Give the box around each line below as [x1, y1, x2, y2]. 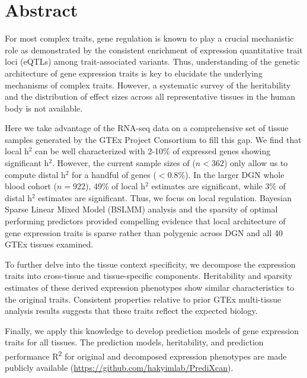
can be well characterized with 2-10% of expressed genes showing [35, 145, 271, 157]
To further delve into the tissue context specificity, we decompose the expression [5, 258, 296, 270]
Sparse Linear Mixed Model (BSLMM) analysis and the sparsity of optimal [5, 203, 278, 215]
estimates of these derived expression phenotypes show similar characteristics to [5, 281, 295, 293]
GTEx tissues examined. [5, 238, 94, 250]
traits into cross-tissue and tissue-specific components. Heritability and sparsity [5, 269, 293, 282]
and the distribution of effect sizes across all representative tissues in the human [5, 90, 296, 103]
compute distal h [5, 168, 66, 180]
